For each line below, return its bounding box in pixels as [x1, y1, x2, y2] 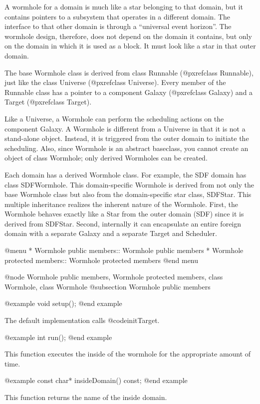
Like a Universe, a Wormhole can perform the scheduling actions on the [4, 113, 224, 123]
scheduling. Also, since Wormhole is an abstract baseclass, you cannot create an [4, 142, 249, 153]
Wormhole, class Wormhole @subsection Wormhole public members [4, 281, 211, 291]
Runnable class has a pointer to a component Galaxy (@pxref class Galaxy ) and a [4, 86, 253, 97]
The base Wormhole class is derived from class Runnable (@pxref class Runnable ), [4, 67, 254, 77]
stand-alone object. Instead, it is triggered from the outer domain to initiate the [4, 133, 249, 143]
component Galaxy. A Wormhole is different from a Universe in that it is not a [4, 123, 246, 133]
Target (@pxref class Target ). [4, 96, 92, 107]
